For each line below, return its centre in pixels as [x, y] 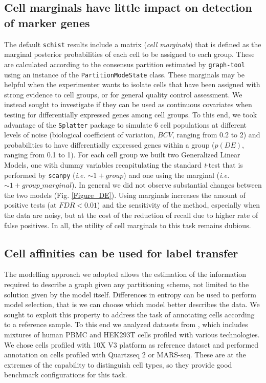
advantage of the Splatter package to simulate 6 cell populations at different [125, 124]
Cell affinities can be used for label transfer [121, 253]
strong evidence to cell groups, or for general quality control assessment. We [123, 94]
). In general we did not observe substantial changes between [167, 185]
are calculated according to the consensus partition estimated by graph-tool [125, 64]
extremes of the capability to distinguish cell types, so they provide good [118, 364]
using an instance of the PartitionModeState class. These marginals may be [124, 74]
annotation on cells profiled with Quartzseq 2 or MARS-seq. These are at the [125, 355]
